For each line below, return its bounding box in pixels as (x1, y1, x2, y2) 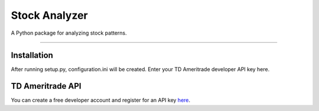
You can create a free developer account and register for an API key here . (11, 97, 191, 104)
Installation (11, 51, 53, 60)
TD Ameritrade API (11, 81, 82, 91)
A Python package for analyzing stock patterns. (11, 29, 127, 36)
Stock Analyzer (11, 9, 88, 22)
